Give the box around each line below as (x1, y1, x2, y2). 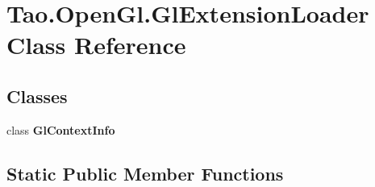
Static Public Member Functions (6, 160, 284, 185)
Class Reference (6, 28, 186, 61)
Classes (6, 83, 68, 108)
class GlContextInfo (6, 121, 115, 138)
